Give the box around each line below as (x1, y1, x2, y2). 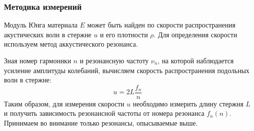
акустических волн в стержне (4, 29, 92, 39)
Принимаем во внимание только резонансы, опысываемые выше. (4, 118, 198, 128)
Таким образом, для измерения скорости (4, 98, 125, 108)
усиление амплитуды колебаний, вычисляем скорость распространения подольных (4, 65, 250, 75)
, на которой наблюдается (157, 55, 234, 65)
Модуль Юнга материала (4, 20, 78, 30)
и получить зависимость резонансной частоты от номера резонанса (4, 108, 204, 118)
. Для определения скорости (153, 29, 237, 39)
